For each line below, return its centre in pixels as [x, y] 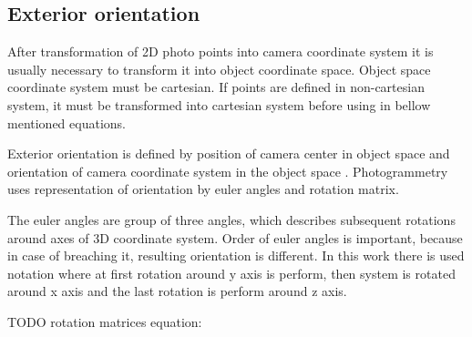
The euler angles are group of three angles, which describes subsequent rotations [231, 219]
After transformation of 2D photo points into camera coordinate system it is [221, 51]
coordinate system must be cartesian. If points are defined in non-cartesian [216, 87]
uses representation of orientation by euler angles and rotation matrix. [203, 189]
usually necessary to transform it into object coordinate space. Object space [219, 69]
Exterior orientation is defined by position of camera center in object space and [229, 153]
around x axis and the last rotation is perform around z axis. [177, 291]
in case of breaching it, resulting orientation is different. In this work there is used [236, 255]
